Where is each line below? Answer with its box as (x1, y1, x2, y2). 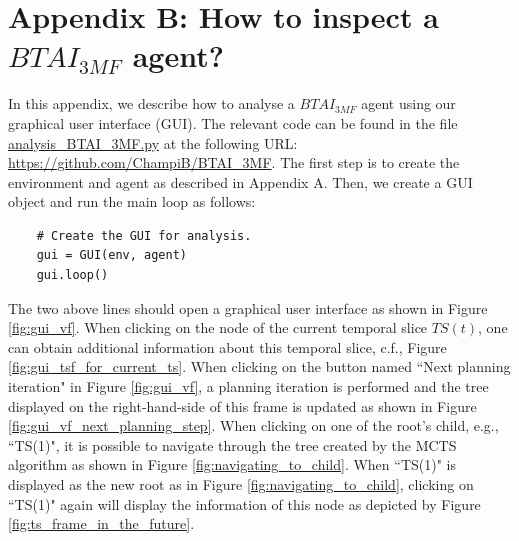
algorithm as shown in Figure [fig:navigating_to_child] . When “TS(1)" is (8, 454, 456, 475)
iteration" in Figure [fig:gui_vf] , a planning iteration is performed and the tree (8, 376, 489, 397)
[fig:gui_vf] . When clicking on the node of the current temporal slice (8, 317, 428, 338)
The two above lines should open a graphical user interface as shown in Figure (8, 297, 488, 318)
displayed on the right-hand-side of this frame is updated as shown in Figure (8, 395, 477, 416)
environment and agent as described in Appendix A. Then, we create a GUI (8, 171, 473, 192)
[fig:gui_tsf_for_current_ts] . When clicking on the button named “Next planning (8, 356, 511, 377)
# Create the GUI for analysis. (36, 228, 252, 243)
